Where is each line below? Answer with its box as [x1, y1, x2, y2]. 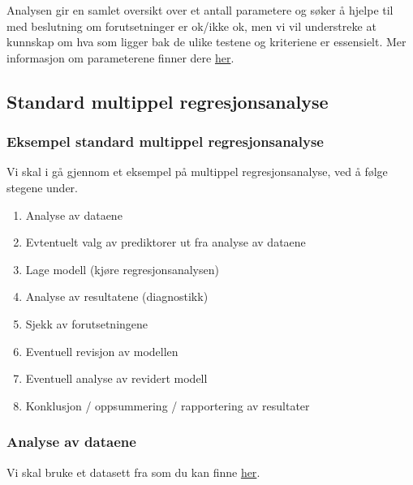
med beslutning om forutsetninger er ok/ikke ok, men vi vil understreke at [6, 17, 376, 34]
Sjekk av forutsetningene [25, 315, 148, 332]
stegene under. [6, 178, 79, 195]
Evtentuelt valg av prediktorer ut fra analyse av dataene [25, 234, 306, 251]
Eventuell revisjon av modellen [25, 342, 179, 359]
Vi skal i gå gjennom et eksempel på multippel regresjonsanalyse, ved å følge [6, 163, 388, 180]
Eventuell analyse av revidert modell [25, 370, 208, 387]
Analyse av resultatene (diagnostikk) [25, 288, 209, 305]
